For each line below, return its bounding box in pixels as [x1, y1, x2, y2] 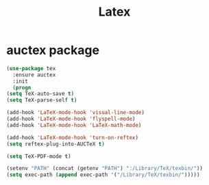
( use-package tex [6, 65, 56, 72]
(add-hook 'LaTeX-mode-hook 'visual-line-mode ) [6, 109, 145, 116]
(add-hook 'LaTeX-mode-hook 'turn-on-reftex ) [6, 134, 138, 141]
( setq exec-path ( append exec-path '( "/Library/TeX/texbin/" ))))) [6, 171, 200, 178]
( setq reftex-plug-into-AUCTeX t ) [6, 141, 106, 147]
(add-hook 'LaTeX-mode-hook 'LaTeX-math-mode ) [6, 122, 142, 128]
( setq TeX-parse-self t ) [6, 97, 77, 104]
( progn [12, 84, 32, 91]
